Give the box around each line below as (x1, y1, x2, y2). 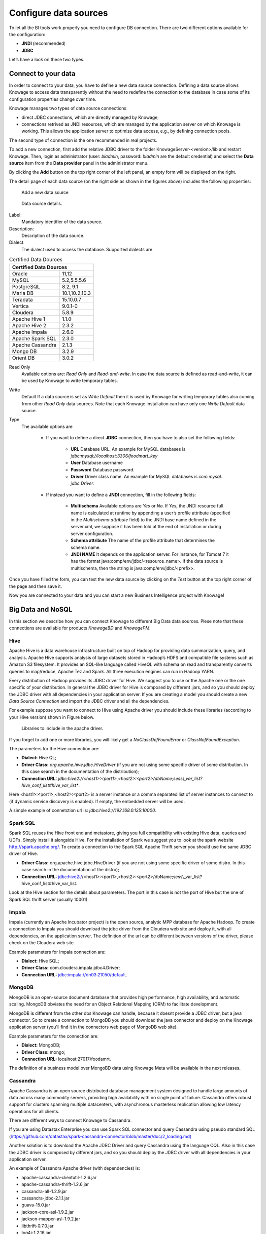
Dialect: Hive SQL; (21, 958, 59, 964)
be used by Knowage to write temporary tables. (21, 378, 118, 384)
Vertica (12, 303, 29, 309)
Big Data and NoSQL (9, 605, 72, 614)
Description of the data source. (21, 232, 85, 239)
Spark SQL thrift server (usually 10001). (9, 896, 89, 902)
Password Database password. (70, 466, 135, 472)
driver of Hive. (9, 850, 38, 856)
